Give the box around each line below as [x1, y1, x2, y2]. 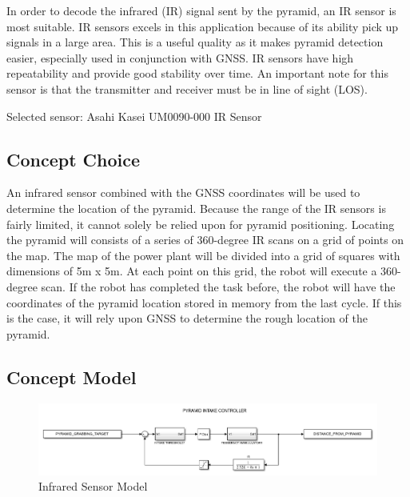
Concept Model [6, 364, 137, 389]
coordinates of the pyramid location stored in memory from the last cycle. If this [6, 294, 402, 311]
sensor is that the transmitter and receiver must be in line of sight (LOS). [6, 80, 368, 97]
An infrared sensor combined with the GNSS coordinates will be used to [6, 184, 360, 201]
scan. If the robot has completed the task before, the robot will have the [41, 278, 396, 295]
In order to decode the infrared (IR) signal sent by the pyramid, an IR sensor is [6, 2, 396, 18]
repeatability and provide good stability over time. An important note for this [6, 65, 388, 82]
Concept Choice [6, 146, 141, 171]
